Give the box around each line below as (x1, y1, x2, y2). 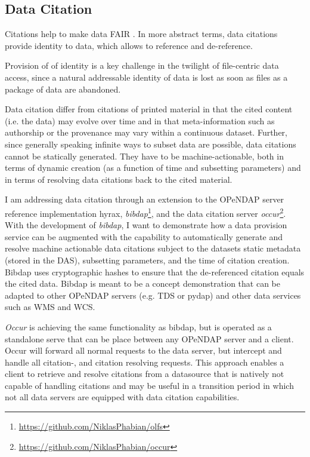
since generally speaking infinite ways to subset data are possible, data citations (5, 137, 296, 150)
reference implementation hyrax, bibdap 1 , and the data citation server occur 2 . (5, 205, 286, 219)
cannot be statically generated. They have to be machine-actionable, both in (5, 149, 284, 162)
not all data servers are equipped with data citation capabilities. (5, 391, 240, 403)
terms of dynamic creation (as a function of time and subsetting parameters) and (5, 161, 301, 174)
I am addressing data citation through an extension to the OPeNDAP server (5, 193, 284, 206)
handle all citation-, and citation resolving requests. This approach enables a (5, 355, 284, 368)
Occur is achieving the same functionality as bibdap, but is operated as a (5, 320, 272, 333)
